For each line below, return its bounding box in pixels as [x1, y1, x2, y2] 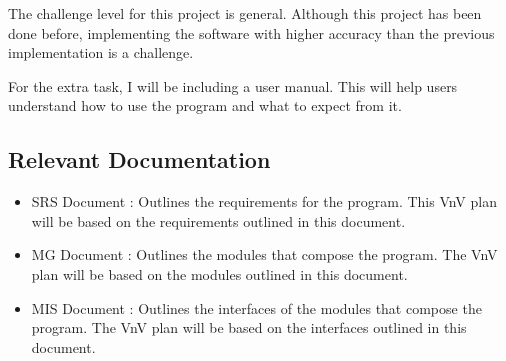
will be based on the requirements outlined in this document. [31, 210, 406, 231]
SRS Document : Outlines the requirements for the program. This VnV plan [31, 191, 497, 212]
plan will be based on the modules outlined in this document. [31, 263, 408, 284]
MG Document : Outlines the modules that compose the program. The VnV [31, 244, 498, 265]
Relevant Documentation [8, 144, 271, 175]
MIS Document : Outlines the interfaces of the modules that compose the [31, 297, 482, 318]
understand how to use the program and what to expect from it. [8, 95, 402, 116]
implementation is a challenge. [8, 42, 194, 63]
